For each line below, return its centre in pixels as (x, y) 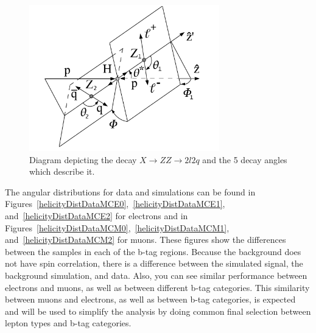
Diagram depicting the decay (83, 159)
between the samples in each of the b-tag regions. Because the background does (153, 251)
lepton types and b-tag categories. (68, 323)
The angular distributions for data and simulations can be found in (130, 191)
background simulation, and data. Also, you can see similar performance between (156, 275)
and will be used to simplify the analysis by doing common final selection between (158, 311)
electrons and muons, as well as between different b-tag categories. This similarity (157, 287)
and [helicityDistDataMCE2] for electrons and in (97, 215)
